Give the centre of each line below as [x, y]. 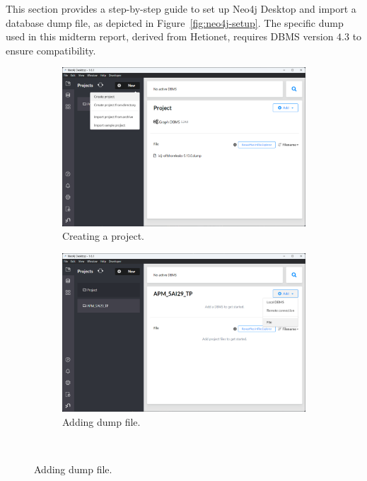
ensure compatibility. [51, 50]
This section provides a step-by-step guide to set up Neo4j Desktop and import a [181, 8]
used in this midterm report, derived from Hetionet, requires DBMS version [170, 36]
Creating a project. [103, 236]
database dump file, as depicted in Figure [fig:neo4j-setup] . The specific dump [175, 22]
